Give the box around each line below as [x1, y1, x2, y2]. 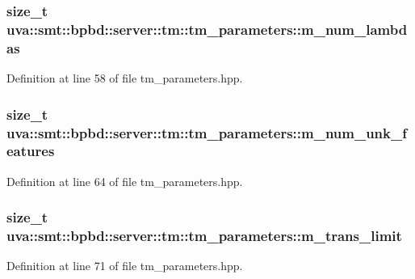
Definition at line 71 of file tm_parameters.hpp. [6, 257, 243, 274]
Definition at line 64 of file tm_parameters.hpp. [6, 172, 243, 189]
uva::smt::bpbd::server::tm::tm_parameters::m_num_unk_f [6, 122, 407, 142]
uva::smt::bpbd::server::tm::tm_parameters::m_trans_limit [6, 226, 402, 246]
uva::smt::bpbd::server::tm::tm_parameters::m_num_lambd [6, 19, 408, 39]
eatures [6, 141, 55, 161]
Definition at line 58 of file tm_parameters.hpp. [6, 70, 243, 87]
